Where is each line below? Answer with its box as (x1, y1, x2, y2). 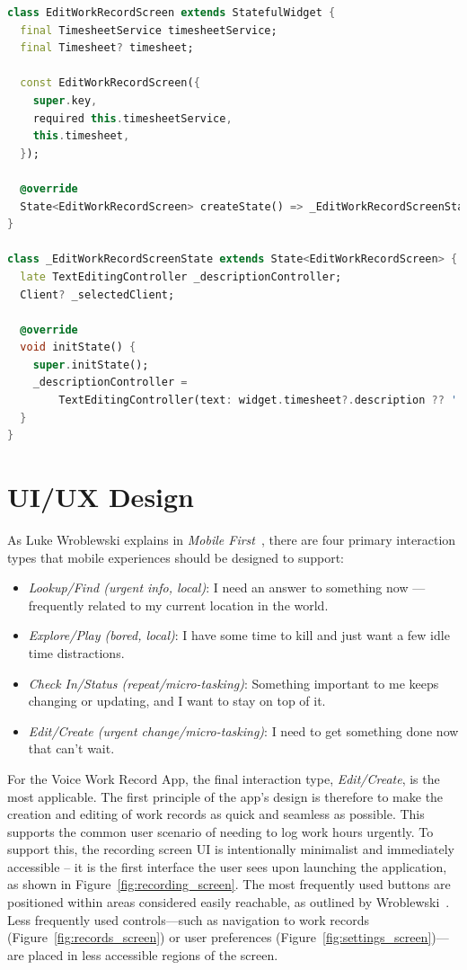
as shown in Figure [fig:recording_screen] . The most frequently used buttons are (7, 875, 451, 894)
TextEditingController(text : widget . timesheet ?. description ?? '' (58, 394, 464, 407)
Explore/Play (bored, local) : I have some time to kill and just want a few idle (28, 626, 450, 645)
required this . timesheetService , (32, 111, 233, 125)
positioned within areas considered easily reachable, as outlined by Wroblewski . (7, 893, 450, 912)
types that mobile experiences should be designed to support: (7, 547, 344, 566)
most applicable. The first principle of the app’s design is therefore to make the (7, 787, 444, 805)
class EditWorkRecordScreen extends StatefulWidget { (7, 6, 336, 19)
